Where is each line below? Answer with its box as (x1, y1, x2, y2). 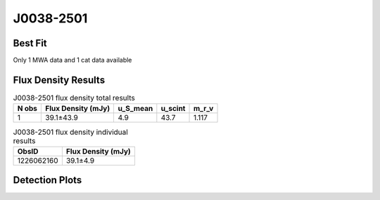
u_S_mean (118, 104, 153, 114)
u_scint (160, 104, 186, 114)
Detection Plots (13, 174, 82, 186)
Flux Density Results (13, 74, 106, 86)
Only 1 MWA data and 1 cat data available (13, 56, 132, 65)
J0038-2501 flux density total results (13, 93, 135, 103)
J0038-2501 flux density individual (13, 127, 128, 137)
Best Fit (13, 37, 47, 49)
